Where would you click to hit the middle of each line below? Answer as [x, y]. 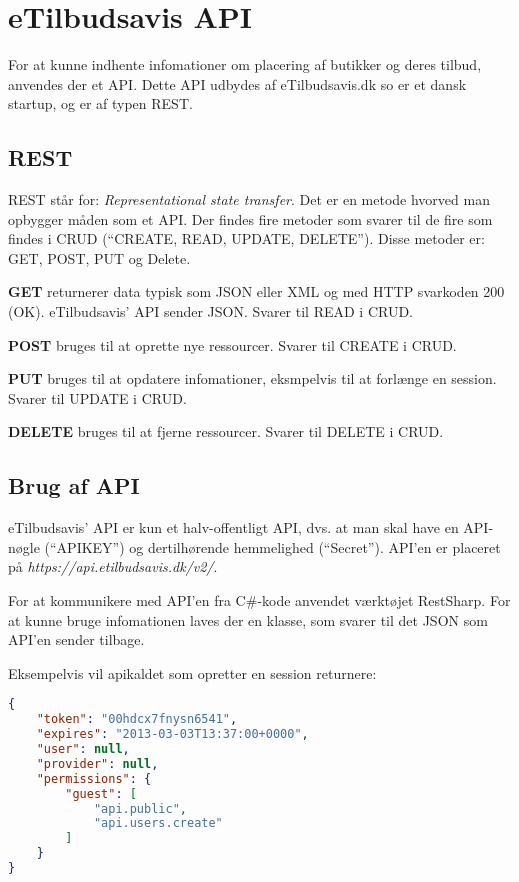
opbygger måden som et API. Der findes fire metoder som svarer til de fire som [250, 218]
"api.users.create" [158, 823]
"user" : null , [83, 749]
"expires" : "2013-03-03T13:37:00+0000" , [172, 734]
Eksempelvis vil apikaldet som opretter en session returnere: [192, 672]
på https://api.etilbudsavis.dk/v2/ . [113, 566]
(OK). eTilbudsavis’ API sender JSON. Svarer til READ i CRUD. [211, 311]
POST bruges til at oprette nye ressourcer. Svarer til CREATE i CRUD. [232, 344]
